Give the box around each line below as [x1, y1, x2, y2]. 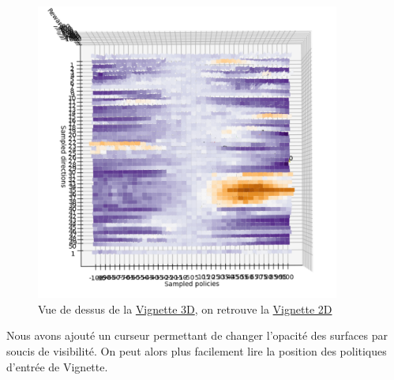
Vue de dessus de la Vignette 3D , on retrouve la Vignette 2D [38, 300, 332, 317]
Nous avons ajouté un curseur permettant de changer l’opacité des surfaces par [6, 327, 388, 344]
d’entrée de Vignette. [6, 358, 108, 374]
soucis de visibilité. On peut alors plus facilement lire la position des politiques [6, 343, 387, 359]
